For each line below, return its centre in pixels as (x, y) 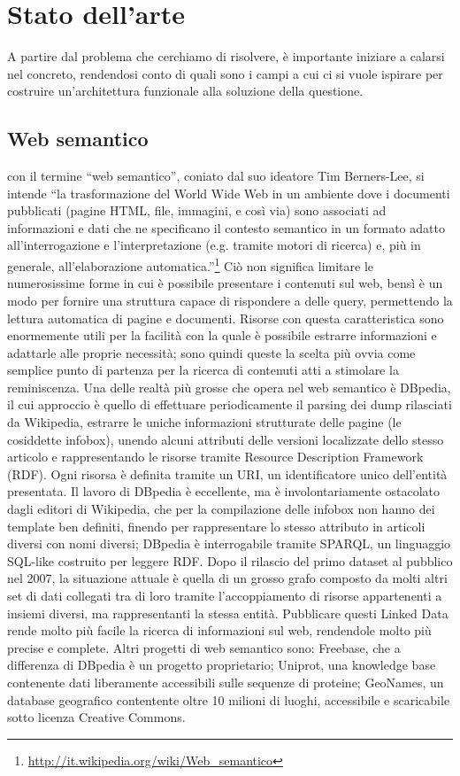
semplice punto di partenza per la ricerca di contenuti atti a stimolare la (203, 370)
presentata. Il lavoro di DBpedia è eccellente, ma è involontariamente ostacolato (224, 491)
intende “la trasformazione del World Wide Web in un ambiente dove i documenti (229, 193)
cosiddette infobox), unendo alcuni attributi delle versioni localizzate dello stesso (226, 439)
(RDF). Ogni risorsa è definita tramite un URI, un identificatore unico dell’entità (227, 473)
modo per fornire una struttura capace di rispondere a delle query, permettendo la (230, 300)
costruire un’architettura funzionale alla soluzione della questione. (185, 91)
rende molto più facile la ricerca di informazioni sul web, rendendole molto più (219, 630)
